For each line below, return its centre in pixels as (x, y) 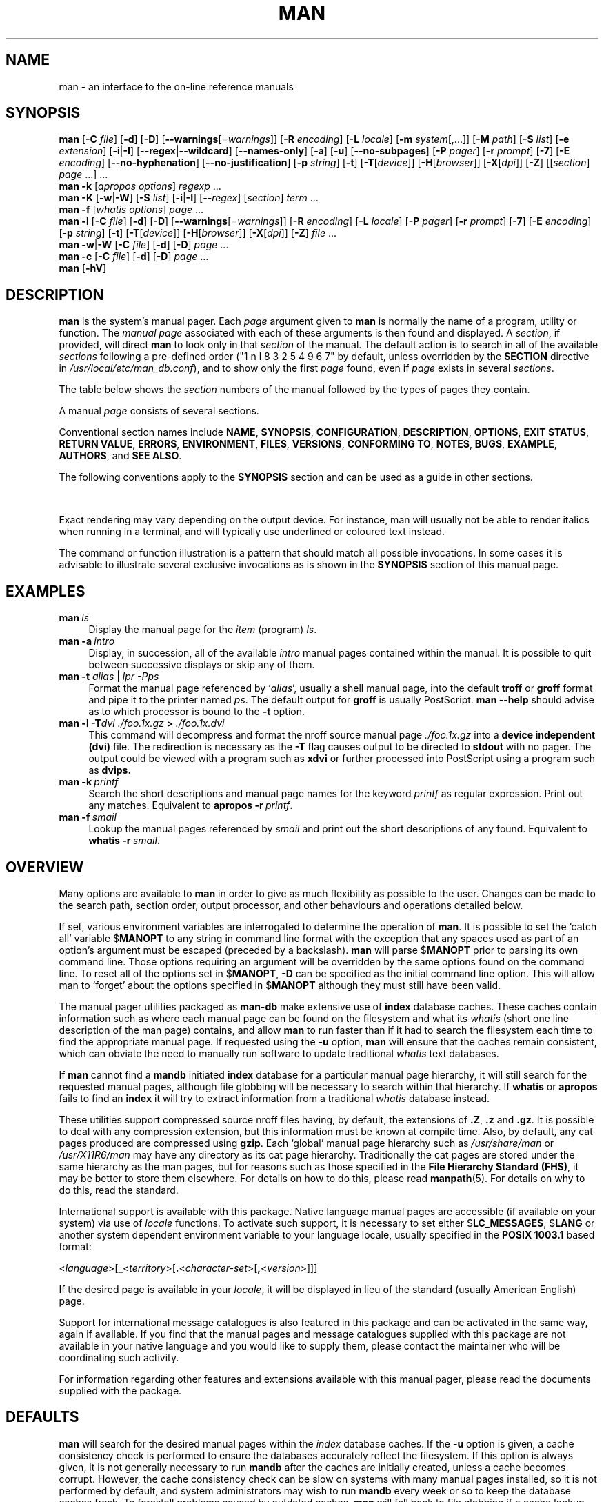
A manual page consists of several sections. (159, 411)
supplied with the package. (120, 1390)
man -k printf (89, 782)
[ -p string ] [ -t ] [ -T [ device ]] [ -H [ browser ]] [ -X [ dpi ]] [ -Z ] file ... (198, 233)
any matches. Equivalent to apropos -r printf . (191, 805)
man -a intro (87, 641)
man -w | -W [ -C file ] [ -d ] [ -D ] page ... (144, 245)
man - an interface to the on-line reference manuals (176, 86)
